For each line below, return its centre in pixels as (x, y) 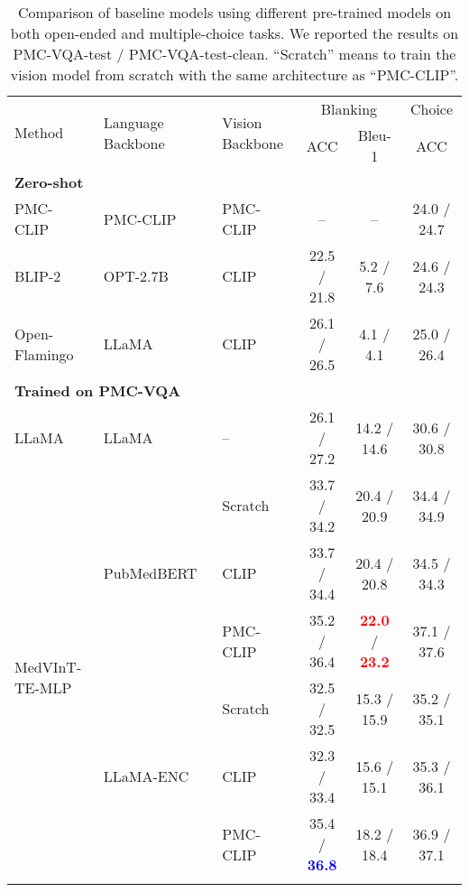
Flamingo (44, 354)
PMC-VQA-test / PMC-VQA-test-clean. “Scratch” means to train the (234, 54)
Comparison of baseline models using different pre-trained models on (234, 12)
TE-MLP (43, 688)
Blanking (349, 109)
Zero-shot (49, 182)
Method (39, 132)
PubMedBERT (150, 573)
